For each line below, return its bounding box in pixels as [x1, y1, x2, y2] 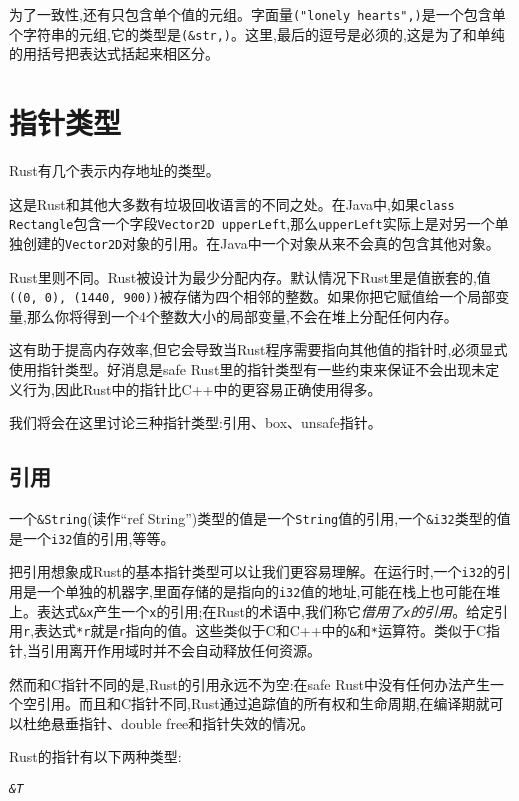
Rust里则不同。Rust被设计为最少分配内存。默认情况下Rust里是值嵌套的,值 [9, 266, 491, 287]
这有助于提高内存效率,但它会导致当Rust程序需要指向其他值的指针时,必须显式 [9, 339, 508, 360]
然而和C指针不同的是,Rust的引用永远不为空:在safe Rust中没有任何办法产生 [9, 673, 490, 694]
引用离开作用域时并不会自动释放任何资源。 [40, 639, 321, 660]
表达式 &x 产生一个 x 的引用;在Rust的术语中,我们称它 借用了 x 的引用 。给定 [36, 600, 495, 621]
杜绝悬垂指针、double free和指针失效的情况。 [22, 712, 315, 733]
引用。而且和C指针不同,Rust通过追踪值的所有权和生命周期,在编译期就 [36, 693, 490, 714]
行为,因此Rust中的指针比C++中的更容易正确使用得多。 [22, 378, 382, 399]
